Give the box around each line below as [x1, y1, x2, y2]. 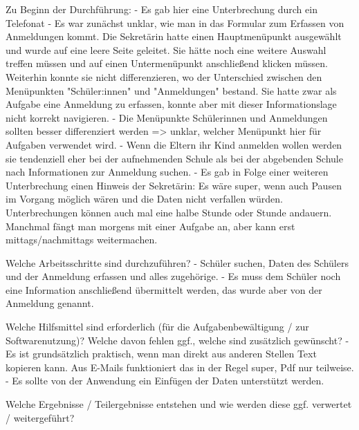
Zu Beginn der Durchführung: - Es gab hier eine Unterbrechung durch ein [6, 2, 317, 16]
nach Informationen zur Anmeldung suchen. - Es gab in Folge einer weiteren [6, 165, 329, 179]
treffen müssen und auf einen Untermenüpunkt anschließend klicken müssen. [6, 56, 328, 71]
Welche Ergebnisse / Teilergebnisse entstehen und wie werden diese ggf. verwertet [6, 397, 352, 411]
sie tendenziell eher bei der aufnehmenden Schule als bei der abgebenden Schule [6, 151, 343, 165]
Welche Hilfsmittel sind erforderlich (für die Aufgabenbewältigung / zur [6, 319, 309, 334]
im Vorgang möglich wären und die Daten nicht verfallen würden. [6, 191, 283, 206]
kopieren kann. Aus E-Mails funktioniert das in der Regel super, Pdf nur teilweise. [6, 359, 354, 374]
